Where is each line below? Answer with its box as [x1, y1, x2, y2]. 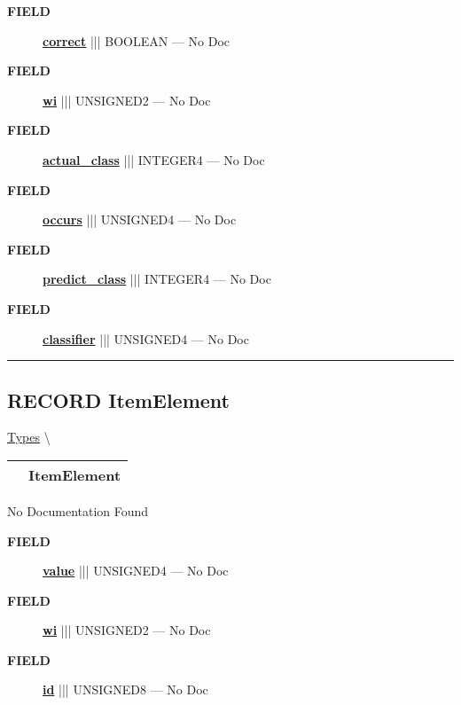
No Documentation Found [7, 501, 149, 520]
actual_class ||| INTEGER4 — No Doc [43, 150, 265, 168]
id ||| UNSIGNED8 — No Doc [43, 680, 208, 699]
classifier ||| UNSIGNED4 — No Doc [43, 329, 249, 348]
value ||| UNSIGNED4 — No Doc [43, 561, 229, 580]
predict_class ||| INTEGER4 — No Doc [43, 270, 271, 288]
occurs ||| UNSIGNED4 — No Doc [43, 210, 237, 229]
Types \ [7, 427, 51, 446]
